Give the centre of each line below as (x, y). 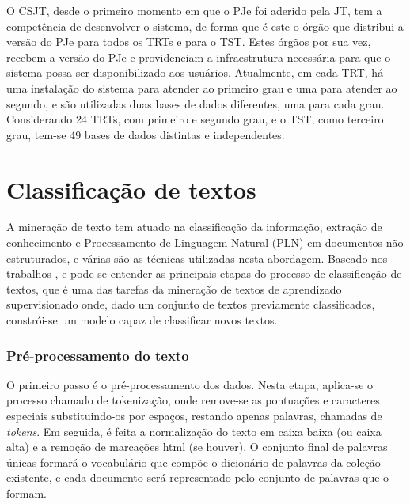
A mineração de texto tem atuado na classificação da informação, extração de (194, 227)
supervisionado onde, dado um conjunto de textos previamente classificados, (191, 304)
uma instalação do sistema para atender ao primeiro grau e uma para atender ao (202, 87)
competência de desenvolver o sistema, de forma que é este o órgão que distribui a (205, 26)
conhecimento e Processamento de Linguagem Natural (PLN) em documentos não (205, 243)
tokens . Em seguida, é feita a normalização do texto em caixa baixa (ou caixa (194, 431)
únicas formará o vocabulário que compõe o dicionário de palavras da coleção (194, 462)
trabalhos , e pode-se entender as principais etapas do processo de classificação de (204, 273)
